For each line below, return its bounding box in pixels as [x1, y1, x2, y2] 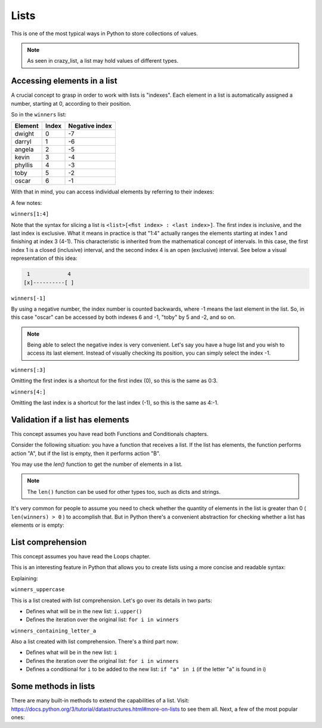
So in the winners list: [11, 111, 67, 118]
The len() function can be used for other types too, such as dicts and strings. [27, 488, 221, 495]
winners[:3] [11, 366, 46, 373]
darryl [14, 137, 32, 146]
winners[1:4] [11, 211, 49, 217]
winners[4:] [11, 388, 46, 395]
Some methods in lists [11, 681, 95, 692]
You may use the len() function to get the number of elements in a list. [11, 460, 183, 468]
